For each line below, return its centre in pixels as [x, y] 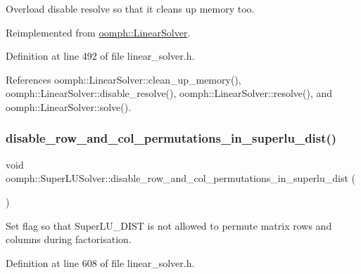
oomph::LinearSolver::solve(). [69, 106]
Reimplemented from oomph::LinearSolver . [98, 32]
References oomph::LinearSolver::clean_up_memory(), [123, 79]
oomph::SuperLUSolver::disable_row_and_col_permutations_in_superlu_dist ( [181, 178]
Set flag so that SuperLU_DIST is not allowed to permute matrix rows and [169, 225]
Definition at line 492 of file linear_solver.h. [100, 56]
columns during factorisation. [69, 239]
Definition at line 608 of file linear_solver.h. [100, 262]
